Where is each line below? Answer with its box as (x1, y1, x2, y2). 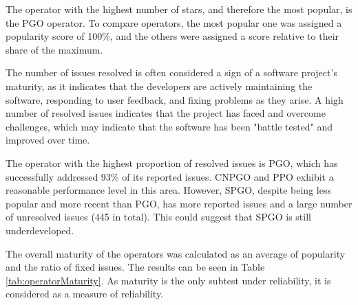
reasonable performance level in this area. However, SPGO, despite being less (6, 183, 331, 197)
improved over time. (6, 133, 90, 147)
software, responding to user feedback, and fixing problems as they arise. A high (6, 92, 344, 106)
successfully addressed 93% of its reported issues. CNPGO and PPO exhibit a (6, 169, 334, 183)
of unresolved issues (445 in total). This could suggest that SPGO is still (6, 210, 311, 224)
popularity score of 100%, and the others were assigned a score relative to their (6, 29, 339, 43)
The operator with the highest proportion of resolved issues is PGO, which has (6, 155, 338, 170)
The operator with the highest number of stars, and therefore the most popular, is (6, 2, 352, 16)
